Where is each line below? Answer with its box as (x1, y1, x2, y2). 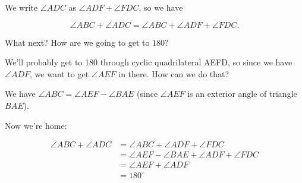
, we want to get (30, 67, 89, 80)
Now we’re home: (5, 119, 67, 131)
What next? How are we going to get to (5, 36, 150, 48)
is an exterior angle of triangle (187, 87, 297, 100)
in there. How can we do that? (118, 67, 229, 80)
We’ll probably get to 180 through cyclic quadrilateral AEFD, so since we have (5, 56, 292, 68)
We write (5, 1, 38, 13)
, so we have (139, 1, 183, 13)
